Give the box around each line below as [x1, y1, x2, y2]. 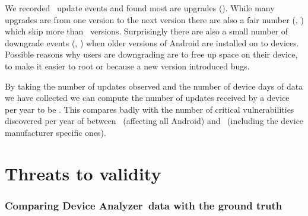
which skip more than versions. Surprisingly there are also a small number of [5, 25, 288, 37]
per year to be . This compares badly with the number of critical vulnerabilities [5, 103, 294, 115]
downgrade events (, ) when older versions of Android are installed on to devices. [5, 36, 299, 49]
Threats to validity [5, 161, 161, 185]
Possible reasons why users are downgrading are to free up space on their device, [5, 48, 298, 61]
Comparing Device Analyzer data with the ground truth [5, 198, 282, 212]
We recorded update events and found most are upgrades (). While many [5, 2, 275, 14]
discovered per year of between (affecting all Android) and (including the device [5, 115, 304, 127]
